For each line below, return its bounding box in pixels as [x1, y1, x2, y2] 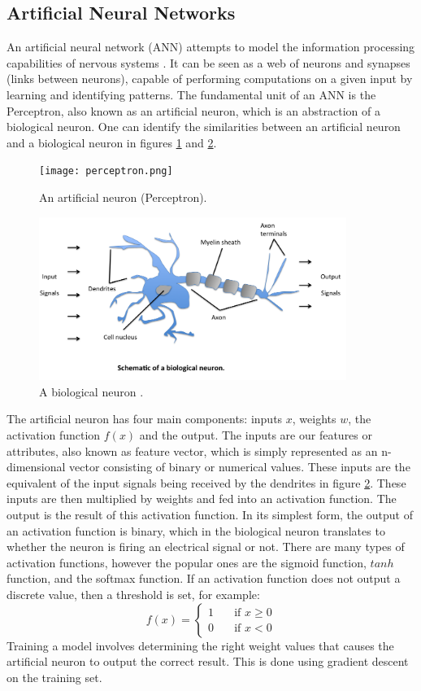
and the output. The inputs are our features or [139, 426, 373, 443]
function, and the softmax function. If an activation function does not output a [7, 570, 401, 587]
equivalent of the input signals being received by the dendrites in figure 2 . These [7, 474, 406, 491]
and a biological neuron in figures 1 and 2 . [7, 133, 217, 151]
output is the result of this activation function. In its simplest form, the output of [7, 505, 413, 523]
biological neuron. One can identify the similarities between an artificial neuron [7, 118, 401, 135]
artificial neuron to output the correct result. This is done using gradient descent [7, 653, 409, 670]
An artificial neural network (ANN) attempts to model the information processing [7, 38, 415, 55]
